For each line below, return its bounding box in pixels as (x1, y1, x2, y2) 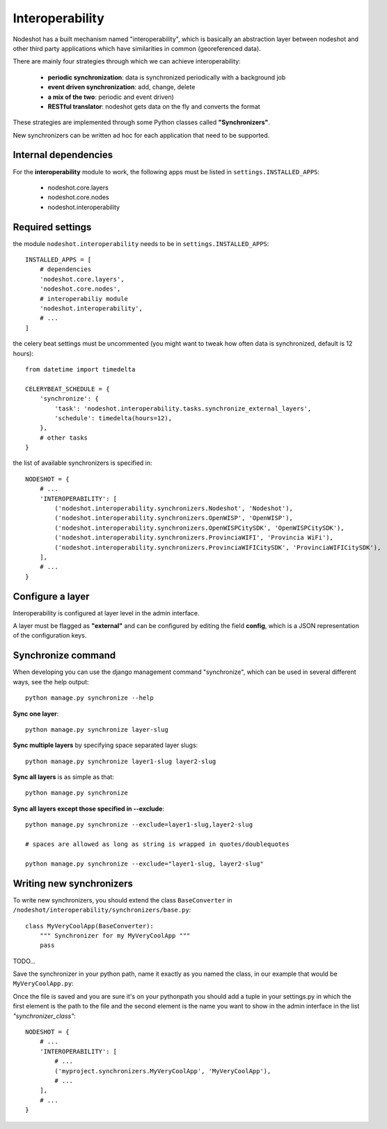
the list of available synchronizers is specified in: (13, 459, 152, 467)
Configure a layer (13, 590, 90, 602)
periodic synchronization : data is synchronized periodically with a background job (47, 73, 286, 82)
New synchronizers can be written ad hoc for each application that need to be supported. (13, 131, 270, 139)
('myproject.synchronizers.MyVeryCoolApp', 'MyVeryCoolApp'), (54, 1067, 271, 1075)
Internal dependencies (13, 149, 113, 161)
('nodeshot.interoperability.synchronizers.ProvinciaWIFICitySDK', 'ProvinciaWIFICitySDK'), (54, 544, 381, 551)
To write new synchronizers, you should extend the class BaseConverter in (13, 896, 232, 904)
